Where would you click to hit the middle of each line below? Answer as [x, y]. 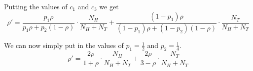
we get [109, 6]
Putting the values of [36, 6]
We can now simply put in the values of [64, 45]
